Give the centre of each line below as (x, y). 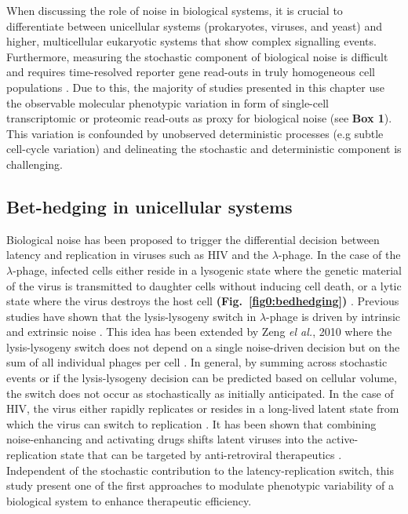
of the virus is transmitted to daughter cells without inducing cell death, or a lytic (204, 285)
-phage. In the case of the (339, 255)
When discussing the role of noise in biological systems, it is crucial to (175, 10)
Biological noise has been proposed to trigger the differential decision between (193, 239)
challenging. (35, 164)
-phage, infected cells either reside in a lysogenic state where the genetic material (208, 270)
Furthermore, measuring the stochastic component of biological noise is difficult (197, 56)
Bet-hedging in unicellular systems (149, 206)
